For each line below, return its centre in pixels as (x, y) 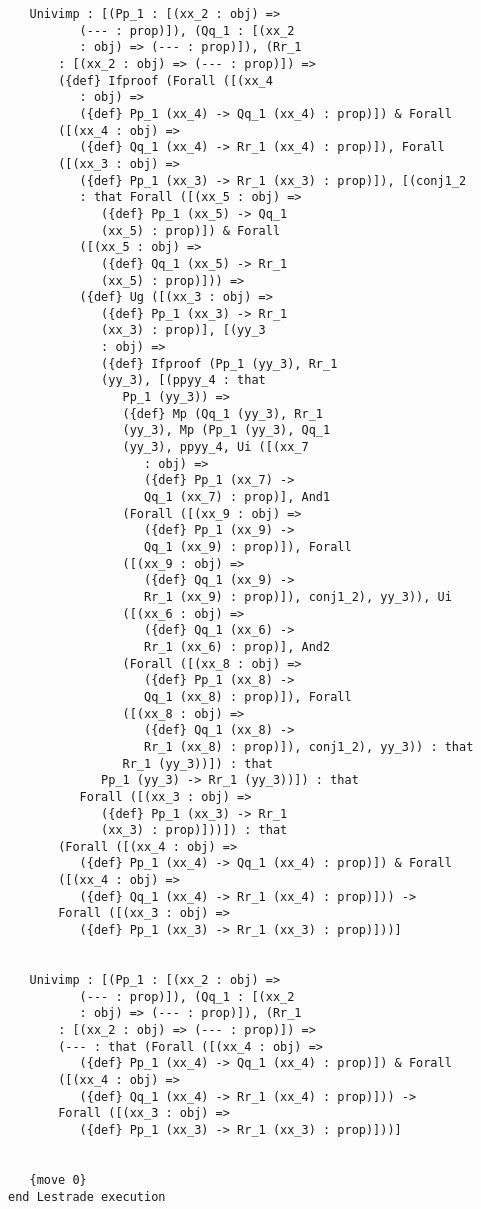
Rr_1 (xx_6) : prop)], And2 (237, 646)
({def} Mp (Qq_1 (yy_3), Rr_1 (222, 413)
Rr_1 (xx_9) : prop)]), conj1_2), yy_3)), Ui (298, 596)
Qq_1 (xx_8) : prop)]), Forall (248, 696)
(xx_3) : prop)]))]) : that (194, 830)
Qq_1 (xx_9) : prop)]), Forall (248, 547)
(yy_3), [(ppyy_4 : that (183, 380)
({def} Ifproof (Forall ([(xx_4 (165, 80)
